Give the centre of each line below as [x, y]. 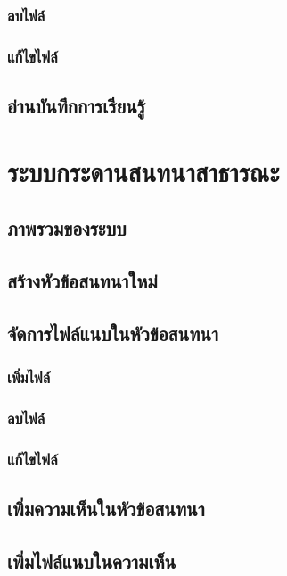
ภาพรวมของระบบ [67, 228]
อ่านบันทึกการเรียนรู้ [77, 106]
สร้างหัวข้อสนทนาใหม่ [82, 281]
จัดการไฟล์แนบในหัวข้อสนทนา [113, 333]
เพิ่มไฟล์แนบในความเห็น [92, 560]
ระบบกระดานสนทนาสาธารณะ [143, 171]
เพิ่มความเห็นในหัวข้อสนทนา [106, 509]
